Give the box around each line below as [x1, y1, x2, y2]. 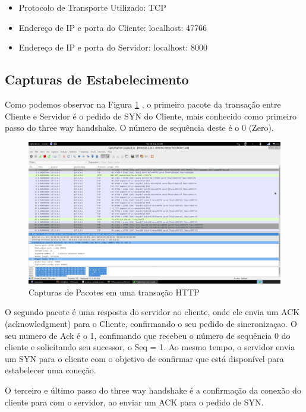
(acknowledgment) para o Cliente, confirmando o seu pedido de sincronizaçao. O [5, 317, 297, 330]
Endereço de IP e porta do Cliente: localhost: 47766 [18, 21, 207, 33]
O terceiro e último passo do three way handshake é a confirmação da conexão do [5, 384, 301, 397]
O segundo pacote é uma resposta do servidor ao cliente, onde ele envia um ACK [5, 306, 300, 318]
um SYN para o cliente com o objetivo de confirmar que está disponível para [5, 352, 284, 364]
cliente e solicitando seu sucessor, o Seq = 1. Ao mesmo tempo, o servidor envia [5, 341, 295, 353]
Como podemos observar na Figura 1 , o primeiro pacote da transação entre [5, 98, 281, 110]
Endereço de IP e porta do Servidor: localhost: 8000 [18, 41, 207, 54]
